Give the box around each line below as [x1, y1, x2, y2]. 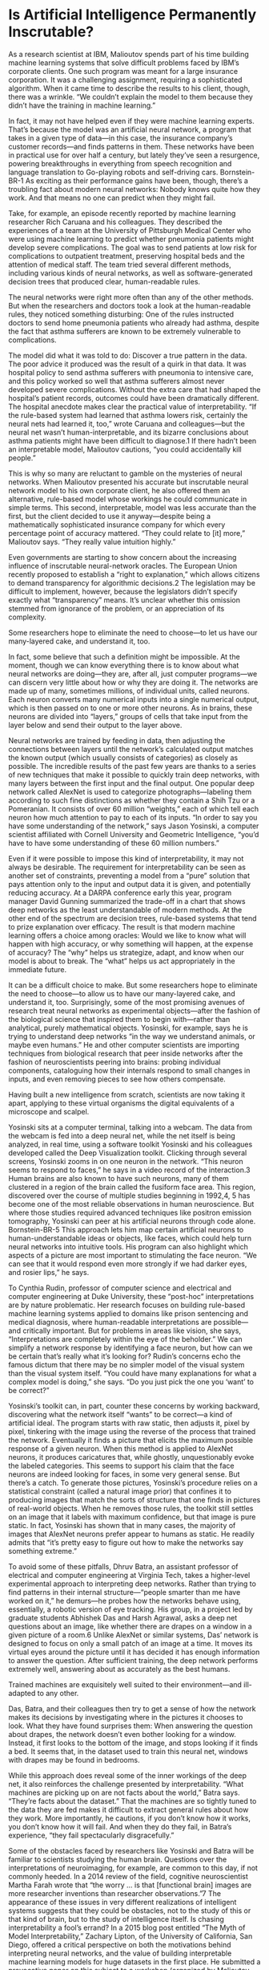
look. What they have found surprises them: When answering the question [8, 1721, 254, 1731]
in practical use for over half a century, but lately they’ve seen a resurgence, [8, 150, 260, 160]
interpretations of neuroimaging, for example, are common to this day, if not [8, 1862, 259, 1873]
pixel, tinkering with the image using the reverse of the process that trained [8, 1426, 256, 1436]
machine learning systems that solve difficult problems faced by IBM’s [8, 58, 240, 67]
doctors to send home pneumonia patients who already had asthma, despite [8, 317, 260, 327]
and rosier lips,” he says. [8, 1267, 90, 1277]
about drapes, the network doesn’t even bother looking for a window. [8, 1729, 236, 1739]
